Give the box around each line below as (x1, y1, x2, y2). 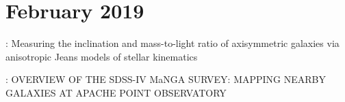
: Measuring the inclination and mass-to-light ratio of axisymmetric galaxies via (5, 36, 340, 50)
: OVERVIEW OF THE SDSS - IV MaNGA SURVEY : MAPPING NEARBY (5, 72, 327, 86)
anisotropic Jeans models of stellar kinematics (5, 49, 198, 63)
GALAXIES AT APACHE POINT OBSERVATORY (5, 85, 227, 99)
